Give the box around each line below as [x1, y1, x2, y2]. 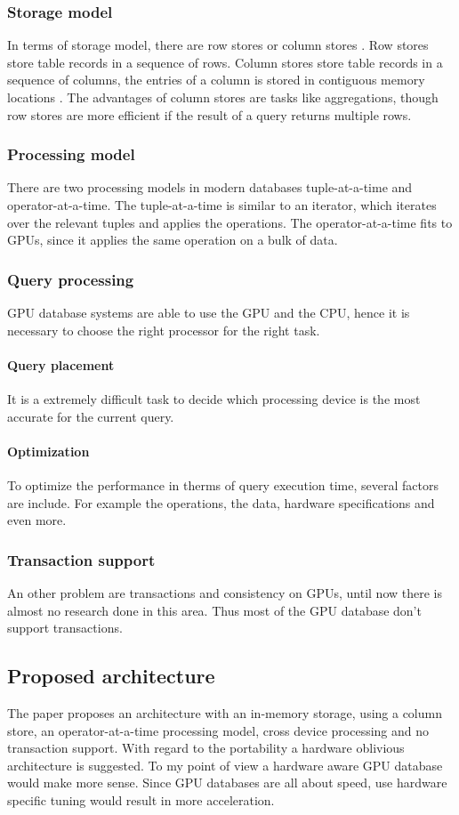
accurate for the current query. [7, 407, 174, 425]
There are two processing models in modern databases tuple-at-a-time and [7, 178, 413, 197]
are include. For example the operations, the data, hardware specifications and [7, 493, 435, 512]
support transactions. [7, 618, 123, 637]
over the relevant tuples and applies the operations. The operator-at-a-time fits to [7, 213, 453, 231]
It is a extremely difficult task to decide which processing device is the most [7, 389, 421, 407]
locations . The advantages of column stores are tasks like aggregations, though [7, 88, 439, 106]
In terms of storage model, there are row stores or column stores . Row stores [7, 36, 429, 54]
